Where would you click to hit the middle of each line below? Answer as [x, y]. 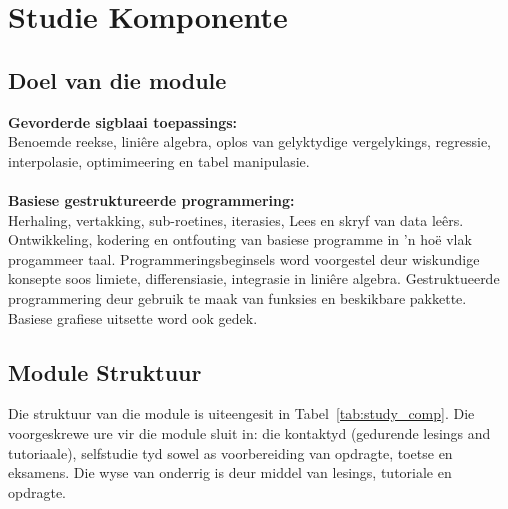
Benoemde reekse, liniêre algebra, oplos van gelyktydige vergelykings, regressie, [249, 141]
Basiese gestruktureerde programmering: [151, 199]
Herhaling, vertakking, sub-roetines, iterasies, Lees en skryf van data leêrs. [236, 219]
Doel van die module [117, 79]
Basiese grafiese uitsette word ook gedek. [133, 317]
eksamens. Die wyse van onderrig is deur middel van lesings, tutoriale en [230, 472]
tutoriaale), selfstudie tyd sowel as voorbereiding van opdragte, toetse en [230, 452]
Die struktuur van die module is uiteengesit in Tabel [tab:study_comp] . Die [241, 413]
